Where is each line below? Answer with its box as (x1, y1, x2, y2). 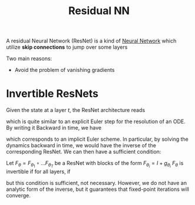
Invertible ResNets (6, 87, 99, 101)
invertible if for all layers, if (6, 168, 71, 175)
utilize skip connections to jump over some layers (6, 44, 128, 51)
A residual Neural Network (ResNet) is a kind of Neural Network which (6, 37, 177, 45)
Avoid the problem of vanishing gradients (14, 67, 115, 74)
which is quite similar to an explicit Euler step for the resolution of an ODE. (6, 118, 186, 125)
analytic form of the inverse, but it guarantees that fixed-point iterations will (6, 186, 190, 193)
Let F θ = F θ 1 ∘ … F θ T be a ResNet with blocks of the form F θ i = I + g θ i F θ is (6, 160, 184, 169)
